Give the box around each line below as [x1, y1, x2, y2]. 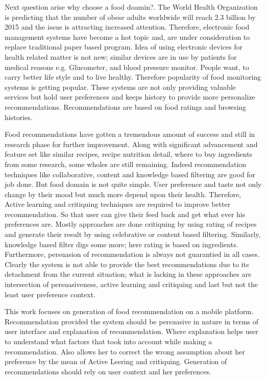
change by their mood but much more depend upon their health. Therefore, [5, 188, 241, 199]
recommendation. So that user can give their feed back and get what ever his [5, 208, 246, 219]
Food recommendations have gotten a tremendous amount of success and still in [5, 129, 255, 139]
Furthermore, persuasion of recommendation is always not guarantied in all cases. [5, 249, 260, 259]
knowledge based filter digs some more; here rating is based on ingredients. [5, 239, 238, 249]
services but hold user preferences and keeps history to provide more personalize [5, 91, 255, 102]
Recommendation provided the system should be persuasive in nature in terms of [5, 316, 259, 326]
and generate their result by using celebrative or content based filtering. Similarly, [5, 229, 261, 240]
